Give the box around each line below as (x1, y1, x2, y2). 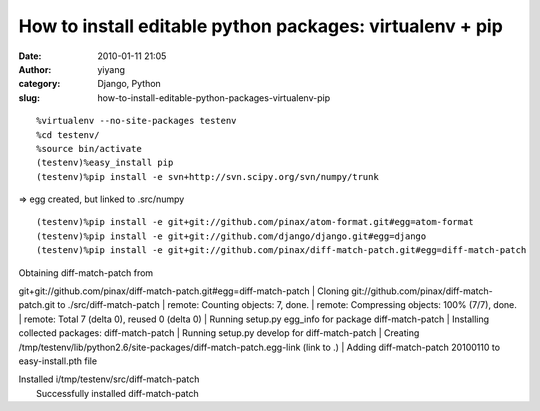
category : (18, 78, 61, 90)
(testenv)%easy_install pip (36, 157, 174, 169)
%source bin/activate (36, 143, 142, 154)
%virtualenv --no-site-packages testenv (36, 115, 237, 127)
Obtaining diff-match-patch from (18, 266, 154, 279)
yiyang (97, 63, 125, 75)
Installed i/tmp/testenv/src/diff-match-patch (18, 373, 200, 385)
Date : (18, 50, 42, 62)
